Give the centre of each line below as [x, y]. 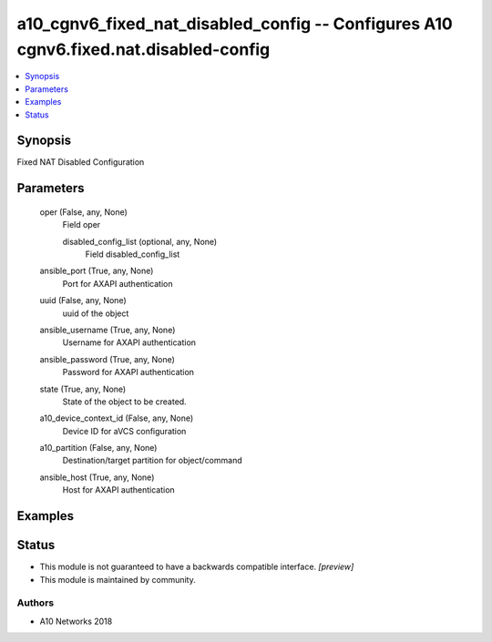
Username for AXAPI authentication [129, 342]
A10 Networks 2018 [76, 621]
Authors [36, 603]
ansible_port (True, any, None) [97, 271]
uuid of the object [96, 313]
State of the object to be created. [124, 402]
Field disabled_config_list [133, 254]
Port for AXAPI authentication [118, 283]
